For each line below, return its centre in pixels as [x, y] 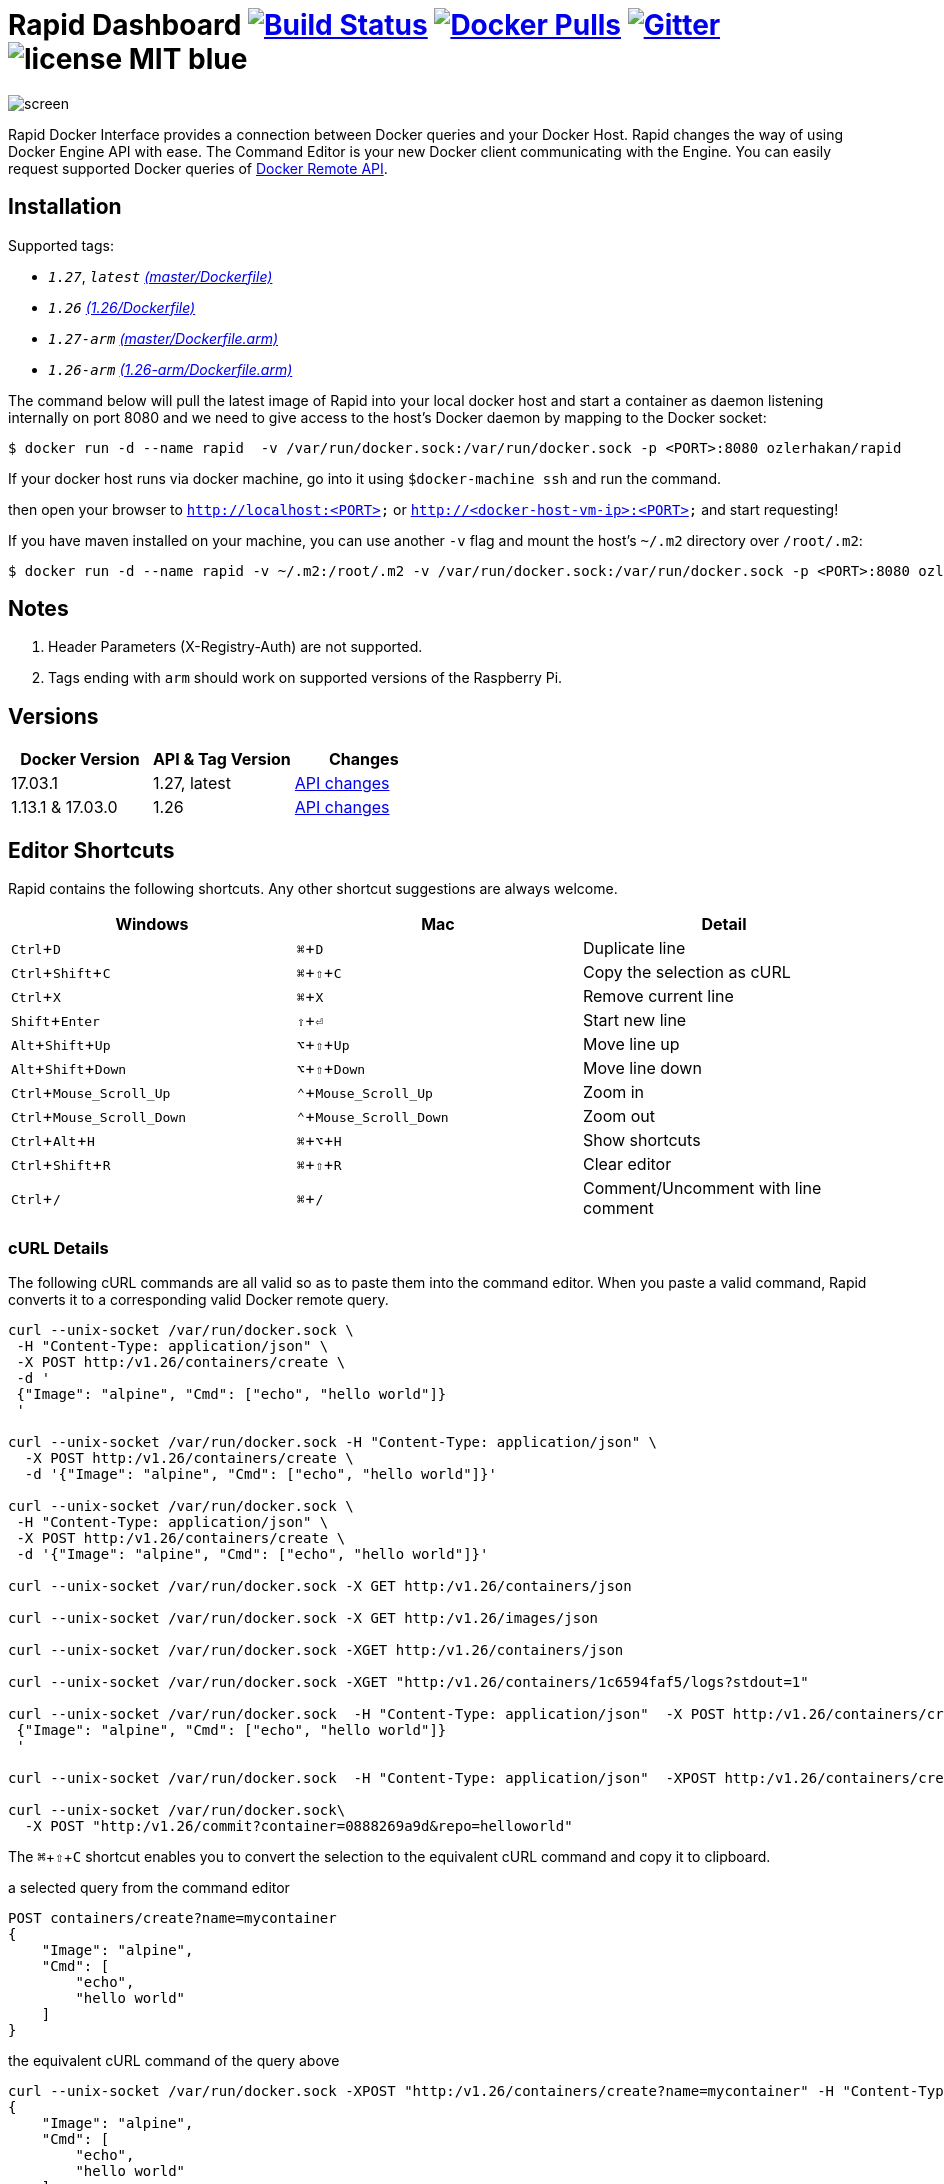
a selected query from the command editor [149, 1887]
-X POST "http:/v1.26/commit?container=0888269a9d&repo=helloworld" [298, 1825]
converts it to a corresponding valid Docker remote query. [198, 1299]
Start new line [634, 1020]
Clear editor [627, 1164]
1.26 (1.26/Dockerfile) [122, 307]
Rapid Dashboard [125, 25]
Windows [152, 924]
